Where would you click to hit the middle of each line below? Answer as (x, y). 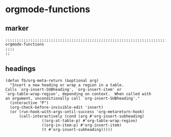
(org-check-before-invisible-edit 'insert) (56, 107)
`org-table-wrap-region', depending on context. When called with (78, 94)
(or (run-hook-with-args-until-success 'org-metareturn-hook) (77, 112)
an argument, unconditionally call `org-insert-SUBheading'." (73, 98)
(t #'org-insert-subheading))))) (77, 129)
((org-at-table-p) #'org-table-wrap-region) (90, 121)
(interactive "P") (30, 103)
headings (21, 69)
